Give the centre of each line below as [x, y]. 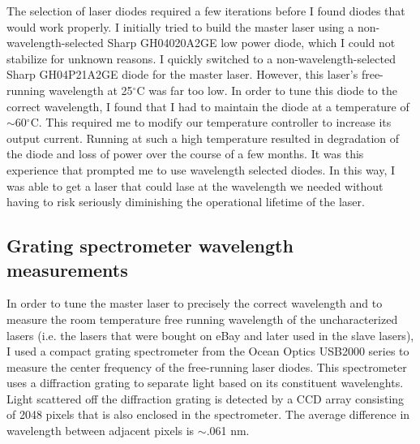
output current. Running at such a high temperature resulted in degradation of [203, 138]
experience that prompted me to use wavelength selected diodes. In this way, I [201, 169]
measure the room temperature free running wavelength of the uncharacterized [202, 319]
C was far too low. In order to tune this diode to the [267, 90]
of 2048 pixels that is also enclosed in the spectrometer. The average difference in [208, 414]
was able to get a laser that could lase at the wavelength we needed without [195, 185]
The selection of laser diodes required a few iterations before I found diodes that [206, 11]
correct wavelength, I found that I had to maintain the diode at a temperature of [208, 106]
